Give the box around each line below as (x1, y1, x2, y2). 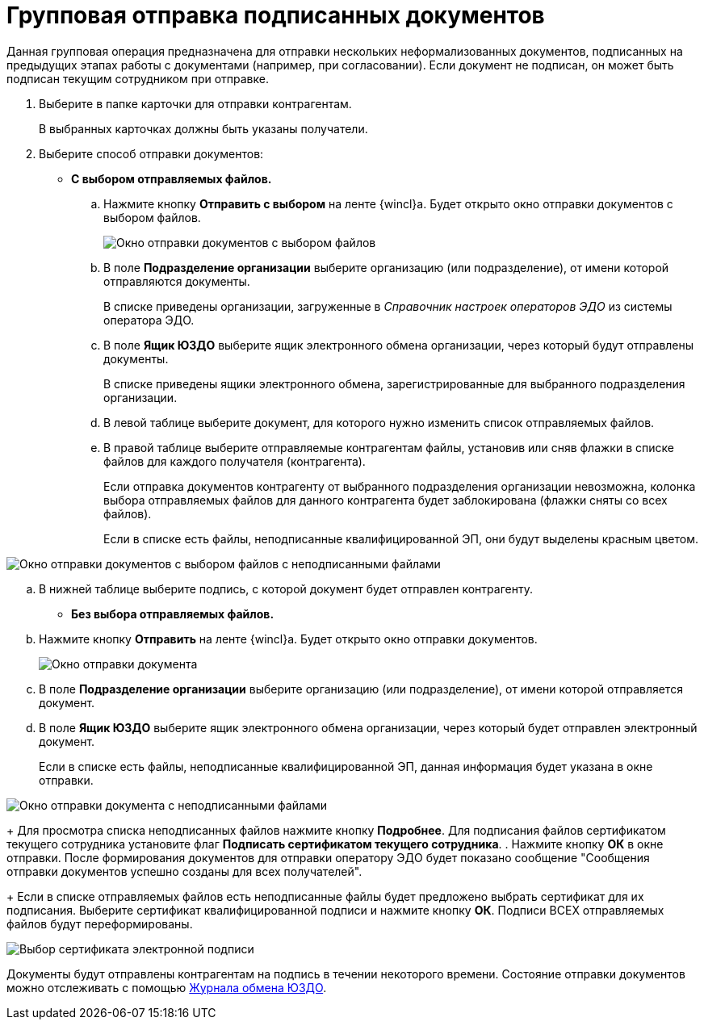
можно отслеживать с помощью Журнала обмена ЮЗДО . (6, 980, 327, 995)
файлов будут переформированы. (6, 916, 193, 931)
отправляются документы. (103, 274, 250, 288)
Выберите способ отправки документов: (39, 146, 264, 161)
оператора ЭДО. (103, 312, 195, 327)
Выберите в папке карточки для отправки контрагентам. (39, 96, 352, 111)
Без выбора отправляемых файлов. (71, 606, 274, 621)
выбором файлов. (103, 210, 201, 224)
